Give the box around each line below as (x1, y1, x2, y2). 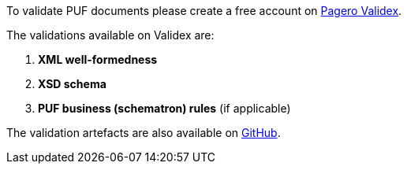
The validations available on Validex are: (6, 28, 215, 42)
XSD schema (38, 77, 106, 91)
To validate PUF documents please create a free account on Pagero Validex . (6, 4, 402, 17)
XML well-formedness (38, 53, 158, 66)
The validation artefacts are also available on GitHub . (6, 126, 281, 139)
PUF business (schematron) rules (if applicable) (38, 102, 291, 115)
